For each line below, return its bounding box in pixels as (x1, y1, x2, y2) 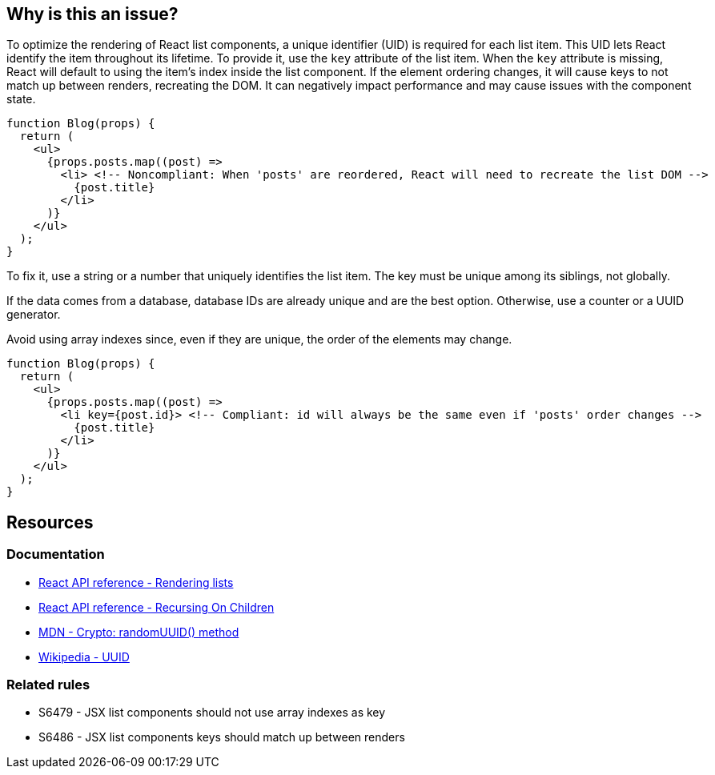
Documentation (6, 546, 105, 563)
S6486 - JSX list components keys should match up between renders (38, 730, 405, 745)
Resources (6, 512, 94, 532)
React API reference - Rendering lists (38, 575, 234, 589)
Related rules (6, 677, 90, 693)
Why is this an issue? (6, 4, 179, 24)
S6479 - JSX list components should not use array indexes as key (38, 705, 386, 720)
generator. (6, 307, 61, 322)
